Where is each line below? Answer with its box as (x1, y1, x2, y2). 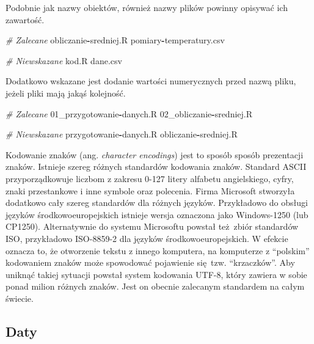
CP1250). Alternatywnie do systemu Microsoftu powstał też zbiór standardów (5, 220, 299, 233)
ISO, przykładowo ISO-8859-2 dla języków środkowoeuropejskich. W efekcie (5, 232, 288, 244)
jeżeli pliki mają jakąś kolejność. (5, 86, 126, 99)
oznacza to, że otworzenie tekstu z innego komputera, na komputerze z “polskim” (5, 244, 310, 257)
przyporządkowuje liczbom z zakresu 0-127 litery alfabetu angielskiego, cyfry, (5, 172, 294, 185)
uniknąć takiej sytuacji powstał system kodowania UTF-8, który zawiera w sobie (5, 268, 307, 280)
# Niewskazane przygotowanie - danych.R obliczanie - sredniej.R (5, 128, 238, 141)
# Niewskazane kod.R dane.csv (5, 54, 122, 67)
